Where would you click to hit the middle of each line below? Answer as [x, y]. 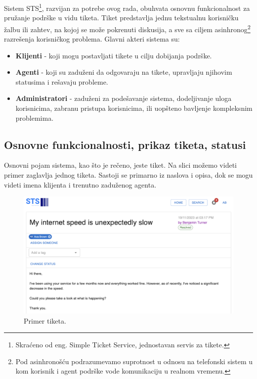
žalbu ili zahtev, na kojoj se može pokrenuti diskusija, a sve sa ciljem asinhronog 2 [127, 28]
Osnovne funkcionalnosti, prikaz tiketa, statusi [125, 144]
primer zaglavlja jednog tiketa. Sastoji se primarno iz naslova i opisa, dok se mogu [128, 175]
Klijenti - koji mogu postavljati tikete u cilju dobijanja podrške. [114, 55]
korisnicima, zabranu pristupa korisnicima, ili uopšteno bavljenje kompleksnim [134, 108]
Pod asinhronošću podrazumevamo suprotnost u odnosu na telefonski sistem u [134, 361]
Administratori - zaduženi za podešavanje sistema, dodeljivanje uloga [124, 98]
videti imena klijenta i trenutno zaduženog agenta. [80, 184]
